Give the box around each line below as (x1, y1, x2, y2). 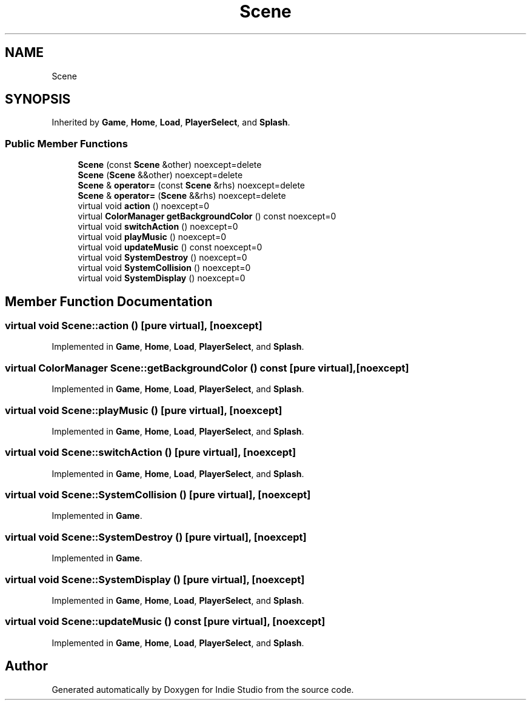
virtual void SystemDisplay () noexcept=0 (78, 273, 245, 284)
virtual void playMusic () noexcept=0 (78, 232, 227, 242)
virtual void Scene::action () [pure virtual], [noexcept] (5, 319, 262, 332)
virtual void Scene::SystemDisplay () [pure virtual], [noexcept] (5, 573, 305, 586)
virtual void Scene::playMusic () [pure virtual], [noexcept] (5, 404, 282, 416)
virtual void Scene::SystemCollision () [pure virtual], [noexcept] (5, 489, 311, 501)
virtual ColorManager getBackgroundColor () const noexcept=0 (78, 211, 336, 222)
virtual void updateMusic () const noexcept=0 (78, 242, 262, 253)
